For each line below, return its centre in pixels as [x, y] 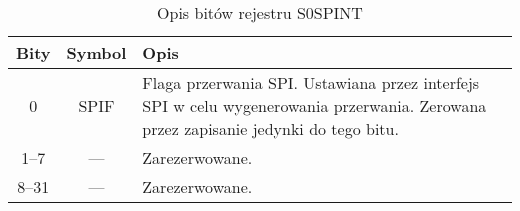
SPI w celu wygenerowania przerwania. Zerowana [314, 105]
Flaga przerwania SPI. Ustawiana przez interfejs [311, 82]
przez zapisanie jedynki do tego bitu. [270, 128]
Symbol [96, 52]
